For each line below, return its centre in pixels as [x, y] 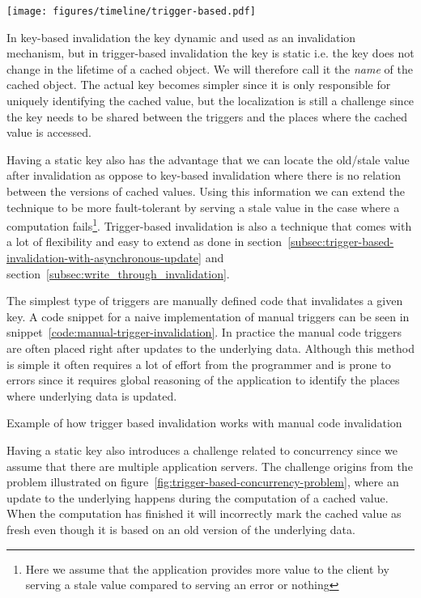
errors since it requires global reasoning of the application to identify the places [203, 380]
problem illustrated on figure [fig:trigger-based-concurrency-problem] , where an [203, 482]
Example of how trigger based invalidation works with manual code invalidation [204, 423]
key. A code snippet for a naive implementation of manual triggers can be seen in [208, 316]
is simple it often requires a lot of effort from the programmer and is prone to [199, 364]
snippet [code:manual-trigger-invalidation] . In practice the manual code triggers [204, 332]
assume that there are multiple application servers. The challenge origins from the [210, 466]
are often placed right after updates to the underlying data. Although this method [210, 348]
